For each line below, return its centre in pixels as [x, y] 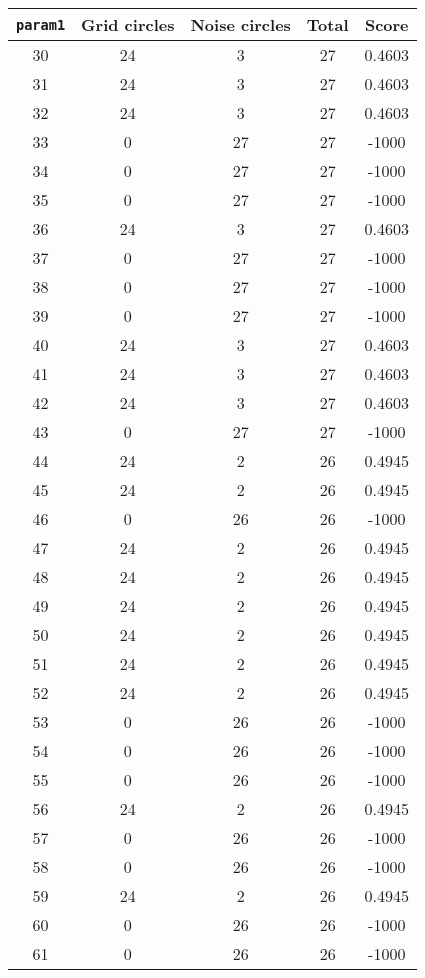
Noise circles [240, 24]
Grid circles [128, 24]
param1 [41, 24]
